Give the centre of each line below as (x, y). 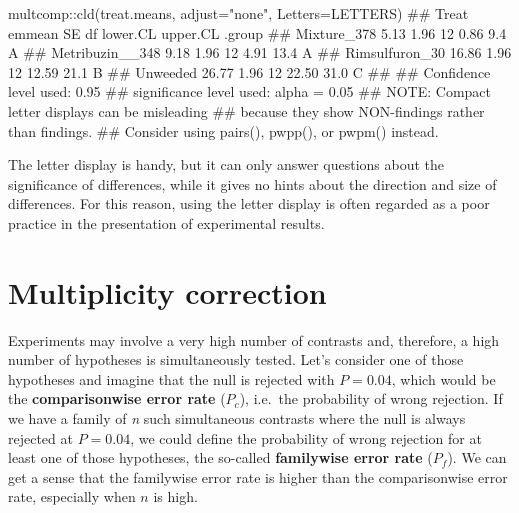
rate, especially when (72, 496)
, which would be (443, 378)
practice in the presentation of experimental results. (166, 222)
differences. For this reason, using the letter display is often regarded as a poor (249, 203)
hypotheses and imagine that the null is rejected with (171, 378)
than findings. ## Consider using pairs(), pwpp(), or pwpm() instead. (223, 130)
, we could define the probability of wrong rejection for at (306, 437)
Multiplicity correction (167, 291)
